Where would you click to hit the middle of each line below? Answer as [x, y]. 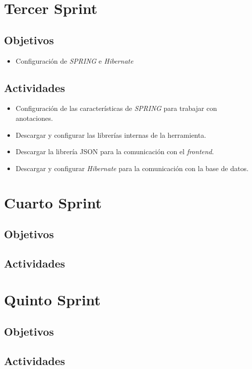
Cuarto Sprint [53, 202]
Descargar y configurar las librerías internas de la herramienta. [111, 135]
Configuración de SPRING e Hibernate [74, 60]
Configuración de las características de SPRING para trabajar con [116, 108]
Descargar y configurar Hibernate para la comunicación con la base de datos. [132, 168]
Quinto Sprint [52, 300]
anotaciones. [34, 118]
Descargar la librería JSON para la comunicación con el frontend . [115, 151]
